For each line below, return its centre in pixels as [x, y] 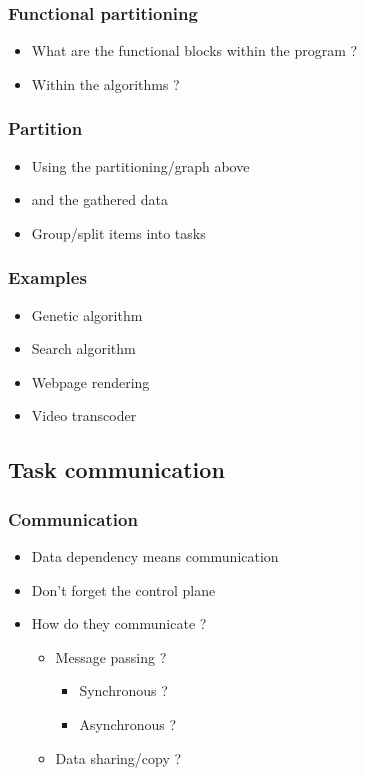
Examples [47, 277]
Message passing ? [111, 656]
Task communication [116, 469]
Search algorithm [83, 348]
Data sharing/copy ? [118, 757]
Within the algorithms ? [105, 83]
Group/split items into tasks [118, 232]
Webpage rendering [90, 381]
